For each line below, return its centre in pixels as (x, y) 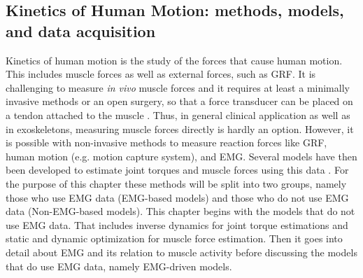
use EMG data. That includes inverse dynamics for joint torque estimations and (177, 224)
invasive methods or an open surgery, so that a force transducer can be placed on (179, 101)
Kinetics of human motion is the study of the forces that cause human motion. (174, 60)
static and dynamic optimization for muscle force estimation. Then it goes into (174, 238)
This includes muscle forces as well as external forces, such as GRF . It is (161, 74)
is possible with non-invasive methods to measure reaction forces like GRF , (166, 143)
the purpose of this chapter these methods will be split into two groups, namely (176, 183)
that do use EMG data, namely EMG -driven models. (119, 266)
